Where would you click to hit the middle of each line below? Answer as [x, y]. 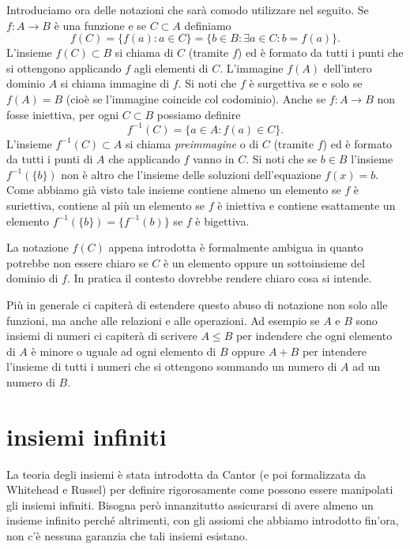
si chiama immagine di [115, 83]
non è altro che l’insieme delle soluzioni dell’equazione [191, 174]
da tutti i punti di [50, 159]
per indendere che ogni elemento [314, 336]
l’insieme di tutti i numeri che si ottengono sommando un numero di [172, 366]
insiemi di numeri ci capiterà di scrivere [102, 336]
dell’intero [348, 67]
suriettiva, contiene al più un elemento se [106, 205]
